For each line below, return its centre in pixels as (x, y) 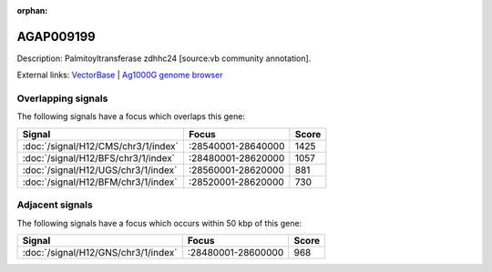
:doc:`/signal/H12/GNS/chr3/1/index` (100, 252)
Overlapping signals (62, 98)
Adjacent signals (55, 205)
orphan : (32, 10)
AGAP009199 (56, 36)
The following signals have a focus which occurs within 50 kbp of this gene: (159, 223)
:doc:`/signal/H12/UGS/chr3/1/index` (100, 170)
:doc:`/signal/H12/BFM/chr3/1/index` (100, 182)
